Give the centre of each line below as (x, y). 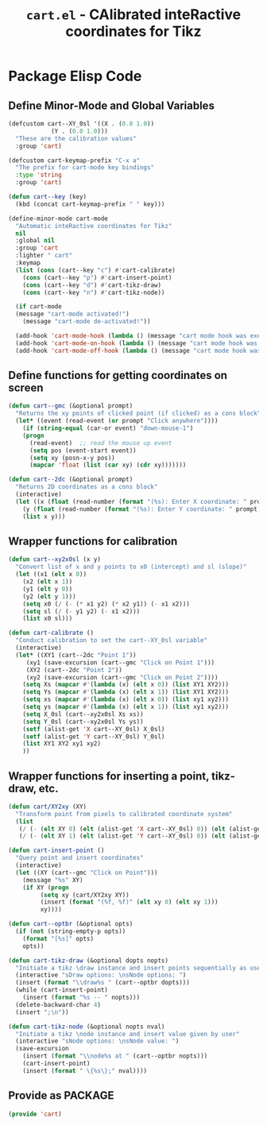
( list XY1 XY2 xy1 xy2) (62, 744)
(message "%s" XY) (53, 880)
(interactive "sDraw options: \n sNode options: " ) (101, 975)
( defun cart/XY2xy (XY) (48, 807)
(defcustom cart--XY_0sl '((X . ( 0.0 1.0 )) (81, 124)
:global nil (35, 241)
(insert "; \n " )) (42, 1012)
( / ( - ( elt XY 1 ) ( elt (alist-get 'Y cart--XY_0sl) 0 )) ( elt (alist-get (141, 836)
